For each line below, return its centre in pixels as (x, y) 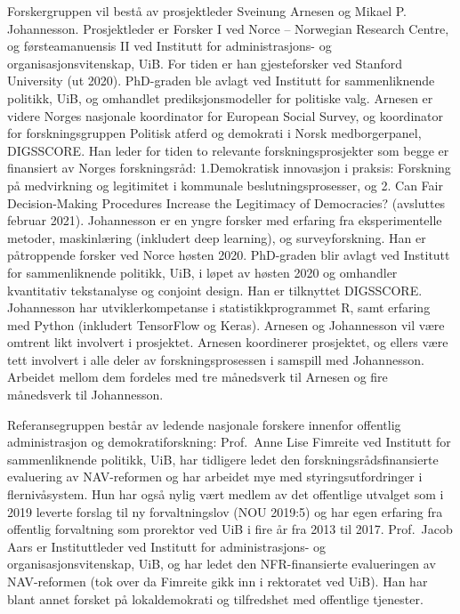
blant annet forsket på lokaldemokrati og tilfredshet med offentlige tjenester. (215, 598)
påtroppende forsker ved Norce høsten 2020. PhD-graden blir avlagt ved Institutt (229, 255)
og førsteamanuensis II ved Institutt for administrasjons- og (169, 46)
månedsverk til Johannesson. (85, 395)
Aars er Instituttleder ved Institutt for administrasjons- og (167, 546)
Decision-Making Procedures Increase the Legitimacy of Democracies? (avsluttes (226, 202)
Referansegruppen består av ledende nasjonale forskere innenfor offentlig (204, 424)
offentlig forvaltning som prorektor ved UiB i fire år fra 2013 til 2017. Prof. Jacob (230, 529)
